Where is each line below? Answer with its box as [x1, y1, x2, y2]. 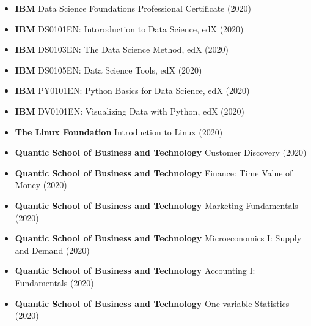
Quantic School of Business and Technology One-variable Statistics [15, 297, 290, 309]
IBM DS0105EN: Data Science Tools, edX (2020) [15, 63, 202, 76]
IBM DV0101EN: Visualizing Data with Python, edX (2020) [15, 104, 244, 117]
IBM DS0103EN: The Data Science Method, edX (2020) [15, 43, 229, 56]
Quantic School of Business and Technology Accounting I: [15, 264, 255, 277]
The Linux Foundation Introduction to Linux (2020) [15, 125, 223, 138]
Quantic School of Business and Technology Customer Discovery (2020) [15, 146, 307, 159]
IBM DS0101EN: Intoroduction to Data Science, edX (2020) [15, 22, 244, 35]
